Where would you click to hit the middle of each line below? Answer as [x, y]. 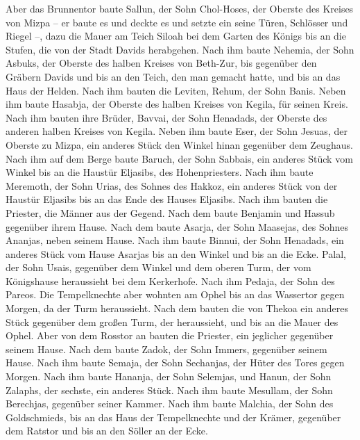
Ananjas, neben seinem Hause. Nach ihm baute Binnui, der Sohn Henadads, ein [175, 240]
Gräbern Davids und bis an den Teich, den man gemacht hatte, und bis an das [173, 76]
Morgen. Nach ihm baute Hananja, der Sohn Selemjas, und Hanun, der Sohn [169, 376]
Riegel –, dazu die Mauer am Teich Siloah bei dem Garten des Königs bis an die [176, 36]
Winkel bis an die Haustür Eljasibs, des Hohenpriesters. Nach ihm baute [160, 172]
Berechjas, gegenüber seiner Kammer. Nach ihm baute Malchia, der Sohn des [170, 404]
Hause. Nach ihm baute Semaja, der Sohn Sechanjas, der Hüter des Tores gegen [175, 362]
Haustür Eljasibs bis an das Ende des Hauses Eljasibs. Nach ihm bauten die [167, 199]
